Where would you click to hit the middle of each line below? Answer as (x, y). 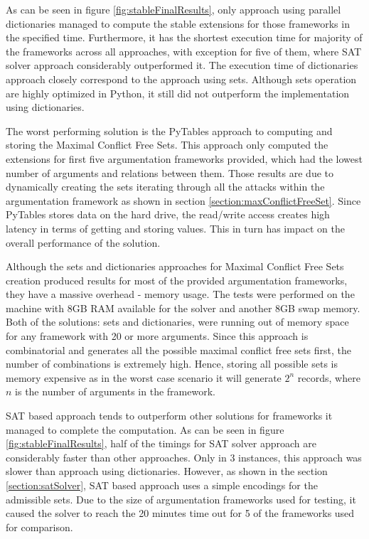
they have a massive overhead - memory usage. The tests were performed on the (180, 294)
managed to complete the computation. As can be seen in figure (145, 429)
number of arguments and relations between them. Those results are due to (170, 172)
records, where (329, 377)
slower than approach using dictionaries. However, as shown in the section (167, 471)
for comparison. (39, 527)
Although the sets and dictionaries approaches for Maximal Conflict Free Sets (175, 266)
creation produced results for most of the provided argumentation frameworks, (177, 280)
